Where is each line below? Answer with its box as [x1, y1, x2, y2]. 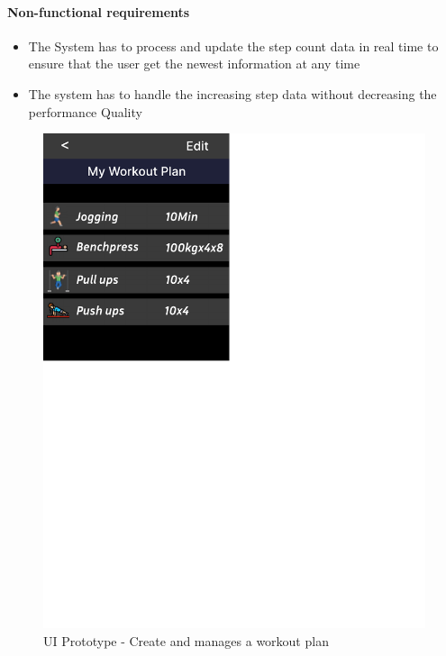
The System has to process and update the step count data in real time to [28, 36, 439, 55]
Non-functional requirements [7, 2, 190, 21]
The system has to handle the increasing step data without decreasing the [28, 84, 437, 103]
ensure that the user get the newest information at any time [28, 54, 360, 73]
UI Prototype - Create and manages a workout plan [43, 631, 329, 650]
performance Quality [28, 102, 142, 121]
